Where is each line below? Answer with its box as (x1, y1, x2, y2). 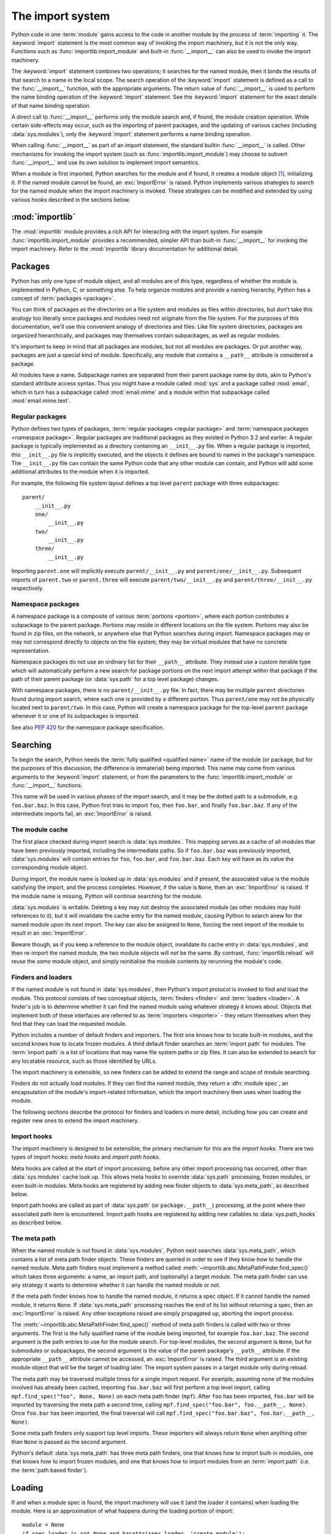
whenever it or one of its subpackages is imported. (11, 712, 140, 720)
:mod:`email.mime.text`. (11, 397, 71, 404)
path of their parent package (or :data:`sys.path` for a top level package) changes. (11, 675, 219, 682)
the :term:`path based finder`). (11, 1467, 88, 1474)
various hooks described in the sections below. (11, 196, 131, 203)
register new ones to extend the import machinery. (11, 1117, 139, 1124)
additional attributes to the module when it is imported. (11, 468, 150, 476)
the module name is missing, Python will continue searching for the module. (11, 892, 203, 900)
